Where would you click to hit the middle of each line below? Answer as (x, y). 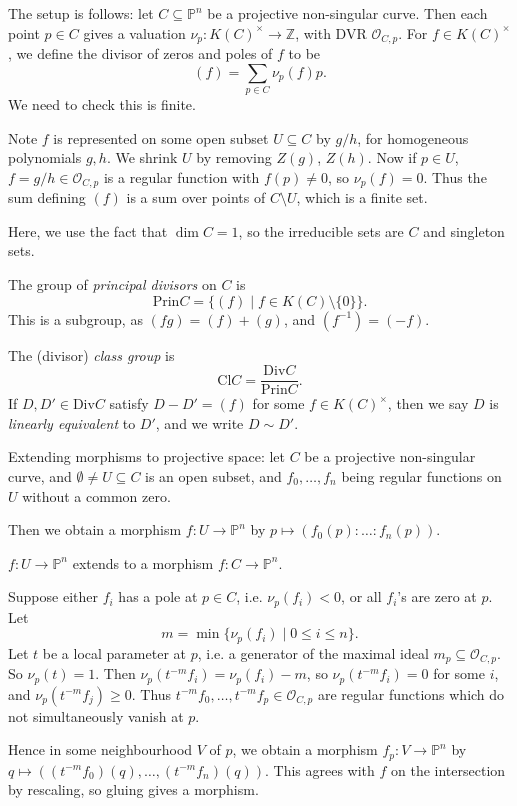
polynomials (45, 157)
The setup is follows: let (81, 13)
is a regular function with (181, 176)
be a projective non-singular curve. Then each (347, 13)
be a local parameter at (114, 652)
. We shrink (142, 157)
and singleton (464, 230)
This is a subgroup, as (75, 318)
